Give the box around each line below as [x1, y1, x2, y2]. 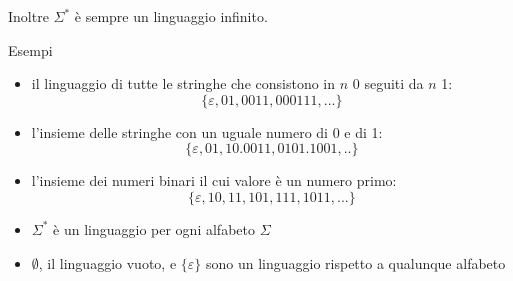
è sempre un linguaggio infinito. [74, 6, 268, 26]
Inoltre [8, 6, 49, 26]
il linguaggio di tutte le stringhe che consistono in [31, 73, 336, 94]
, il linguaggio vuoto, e [38, 252, 177, 273]
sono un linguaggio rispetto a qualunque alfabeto [205, 252, 506, 273]
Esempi [8, 39, 53, 60]
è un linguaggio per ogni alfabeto [53, 218, 255, 239]
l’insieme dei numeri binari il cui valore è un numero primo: [31, 170, 397, 191]
